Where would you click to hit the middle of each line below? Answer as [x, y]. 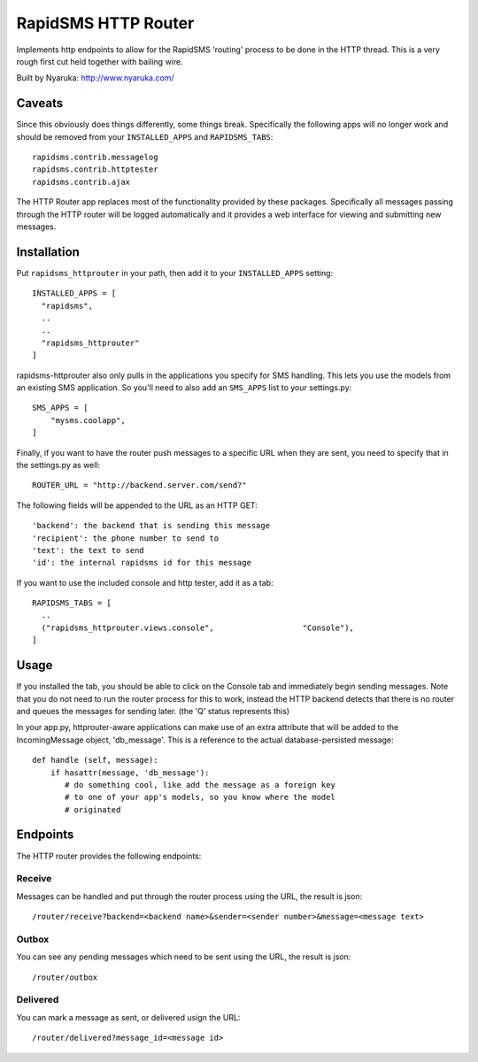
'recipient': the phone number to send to [126, 538]
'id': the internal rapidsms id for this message [142, 563]
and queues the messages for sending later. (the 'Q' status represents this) [153, 711]
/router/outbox [65, 977]
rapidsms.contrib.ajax [81, 182]
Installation [48, 252]
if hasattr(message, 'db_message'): [130, 773]
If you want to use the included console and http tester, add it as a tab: [145, 582]
